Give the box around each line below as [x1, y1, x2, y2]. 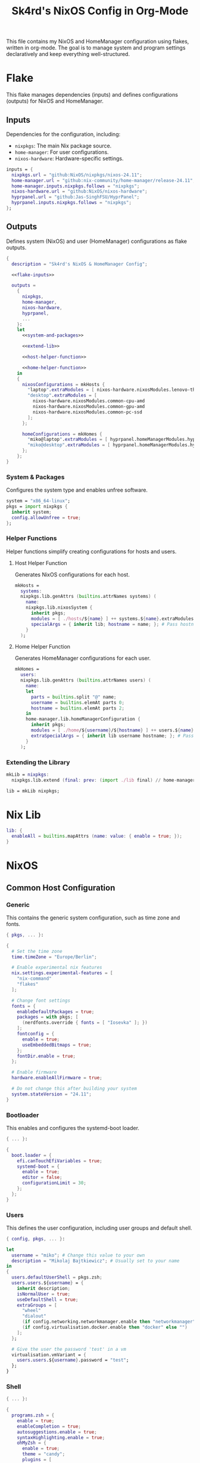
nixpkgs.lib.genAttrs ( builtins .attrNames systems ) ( [20, 594, 157, 600]
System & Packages [6, 473, 65, 481]
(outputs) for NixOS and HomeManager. [6, 97, 104, 105]
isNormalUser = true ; [17, 1291, 70, 1297]
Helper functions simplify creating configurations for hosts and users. [6, 548, 177, 555]
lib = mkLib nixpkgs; [6, 788, 60, 794]
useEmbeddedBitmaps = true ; [21, 1042, 92, 1048]
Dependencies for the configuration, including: [6, 130, 121, 138]
